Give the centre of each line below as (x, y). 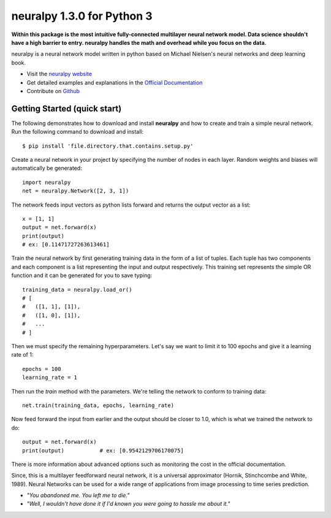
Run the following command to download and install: (78, 132)
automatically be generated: (47, 168)
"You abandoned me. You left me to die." (78, 495)
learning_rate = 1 (50, 378)
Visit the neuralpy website (59, 74)
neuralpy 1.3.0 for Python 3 (82, 16)
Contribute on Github (53, 91)
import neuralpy (47, 182)
